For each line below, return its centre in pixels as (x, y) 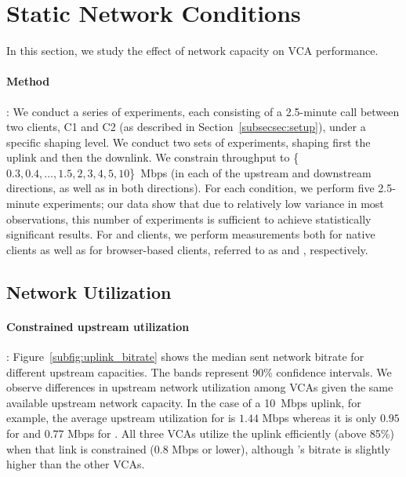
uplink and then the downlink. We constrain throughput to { (153, 157)
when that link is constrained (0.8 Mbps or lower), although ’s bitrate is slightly (198, 448)
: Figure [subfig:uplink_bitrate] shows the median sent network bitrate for (185, 357)
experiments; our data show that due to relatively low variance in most (214, 204)
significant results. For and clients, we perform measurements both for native (191, 234)
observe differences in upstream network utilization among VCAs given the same (200, 387)
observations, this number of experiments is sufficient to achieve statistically (189, 218)
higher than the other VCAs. (76, 464)
